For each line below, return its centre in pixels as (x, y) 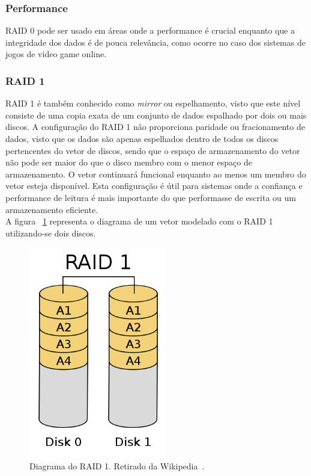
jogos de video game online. (56, 54)
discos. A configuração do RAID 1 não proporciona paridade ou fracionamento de (155, 127)
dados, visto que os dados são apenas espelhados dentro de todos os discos (142, 138)
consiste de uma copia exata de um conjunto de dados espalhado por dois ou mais (156, 115)
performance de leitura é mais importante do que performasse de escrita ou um (151, 197)
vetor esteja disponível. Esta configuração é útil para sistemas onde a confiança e (154, 186)
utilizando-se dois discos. (51, 233)
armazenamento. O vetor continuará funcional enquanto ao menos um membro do (156, 174)
